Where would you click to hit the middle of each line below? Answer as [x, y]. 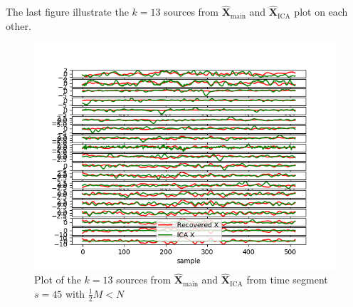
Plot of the [58, 280]
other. [19, 25]
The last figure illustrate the [67, 12]
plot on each [321, 12]
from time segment [287, 280]
